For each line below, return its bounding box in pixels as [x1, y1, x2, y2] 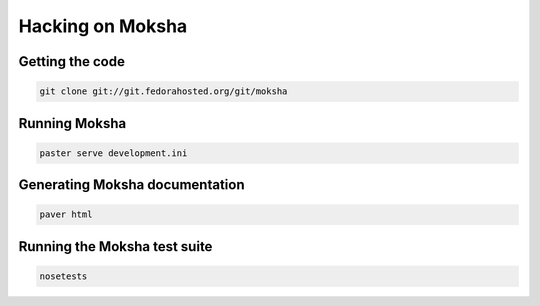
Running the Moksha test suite [18, 238, 213, 255]
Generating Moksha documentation [18, 176, 245, 194]
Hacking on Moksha [18, 15, 188, 37]
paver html [39, 209, 93, 220]
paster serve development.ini [39, 147, 188, 159]
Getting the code [18, 53, 125, 70]
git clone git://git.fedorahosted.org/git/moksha [39, 86, 288, 97]
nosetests [39, 270, 88, 282]
